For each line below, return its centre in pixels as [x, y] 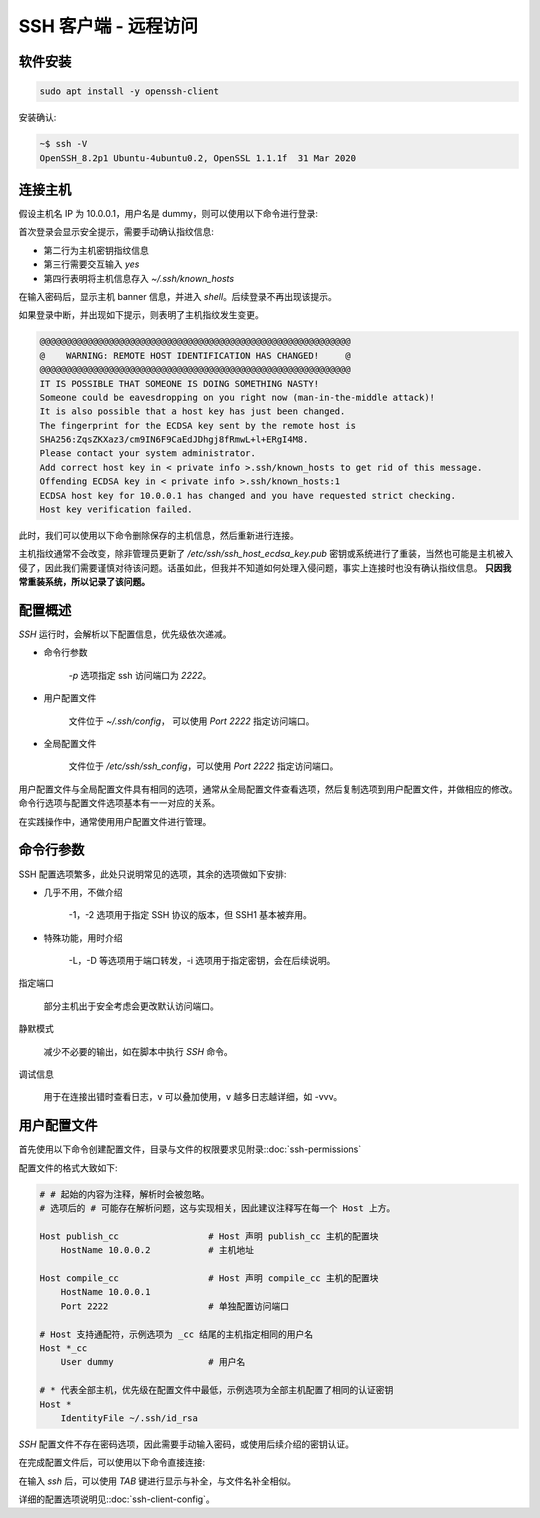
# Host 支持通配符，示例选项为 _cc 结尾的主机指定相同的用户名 [176, 1334]
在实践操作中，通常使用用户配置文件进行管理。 [115, 821]
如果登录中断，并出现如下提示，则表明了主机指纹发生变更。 [141, 315]
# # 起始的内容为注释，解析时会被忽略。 [124, 1194]
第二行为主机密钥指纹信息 [96, 250]
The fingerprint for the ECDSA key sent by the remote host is [198, 425]
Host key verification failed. [116, 509]
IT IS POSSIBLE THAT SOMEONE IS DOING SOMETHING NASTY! [179, 383]
